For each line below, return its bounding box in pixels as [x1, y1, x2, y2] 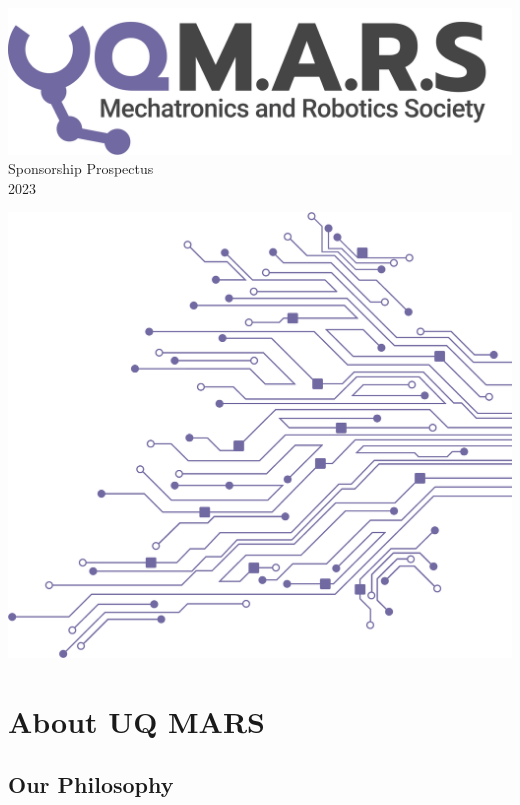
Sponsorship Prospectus [8, 158, 154, 179]
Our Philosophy [8, 769, 174, 800]
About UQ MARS [8, 700, 266, 741]
